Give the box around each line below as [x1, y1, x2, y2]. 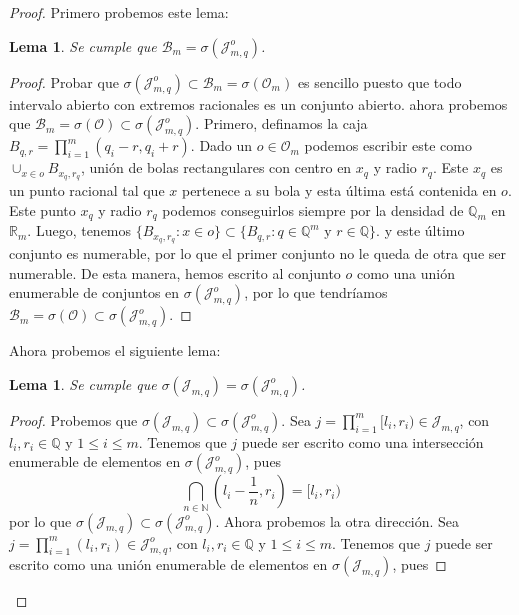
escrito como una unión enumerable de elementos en [9, 554, 328, 575]
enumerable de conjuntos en [9, 282, 180, 303]
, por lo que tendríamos [244, 282, 388, 303]
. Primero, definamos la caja [195, 113, 368, 134]
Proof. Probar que [9, 71, 119, 92]
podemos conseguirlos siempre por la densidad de [162, 199, 464, 220]
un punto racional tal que [9, 180, 165, 201]
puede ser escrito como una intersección [241, 431, 484, 452]
